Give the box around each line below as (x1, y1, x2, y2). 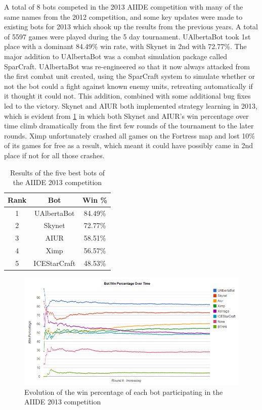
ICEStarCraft (33, 257, 76, 268)
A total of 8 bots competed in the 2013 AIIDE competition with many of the (4, 2, 243, 12)
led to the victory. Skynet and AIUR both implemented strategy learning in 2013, (4, 100, 257, 111)
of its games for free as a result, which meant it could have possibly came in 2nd (4, 140, 253, 151)
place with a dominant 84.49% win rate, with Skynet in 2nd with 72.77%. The (4, 41, 247, 52)
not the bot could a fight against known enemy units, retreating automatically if (4, 80, 253, 91)
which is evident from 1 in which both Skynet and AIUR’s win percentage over (4, 110, 249, 121)
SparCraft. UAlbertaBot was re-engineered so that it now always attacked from (4, 61, 250, 71)
